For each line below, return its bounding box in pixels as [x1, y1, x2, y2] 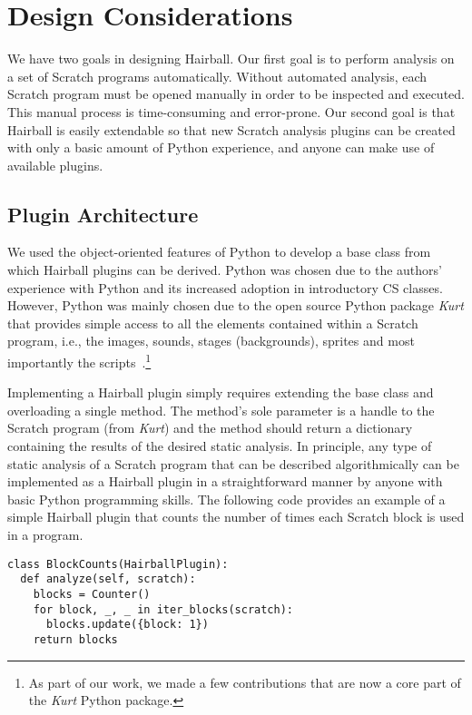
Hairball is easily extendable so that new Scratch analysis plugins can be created [7, 120, 456, 139]
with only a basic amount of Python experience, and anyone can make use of [7, 138, 435, 157]
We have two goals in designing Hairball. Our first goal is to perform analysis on [7, 49, 455, 68]
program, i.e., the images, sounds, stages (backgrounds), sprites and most [7, 331, 415, 350]
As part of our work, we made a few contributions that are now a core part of [28, 672, 461, 691]
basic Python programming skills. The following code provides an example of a [7, 489, 446, 508]
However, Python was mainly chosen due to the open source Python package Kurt [7, 296, 464, 315]
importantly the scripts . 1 [7, 350, 152, 371]
